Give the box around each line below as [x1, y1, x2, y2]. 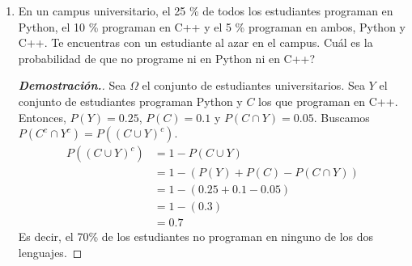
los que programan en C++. [258, 92, 398, 109]
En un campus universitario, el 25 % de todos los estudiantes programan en [18, 2, 393, 19]
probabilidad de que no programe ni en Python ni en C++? [18, 49, 316, 66]
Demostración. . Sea [18, 77, 126, 94]
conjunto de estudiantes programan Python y [18, 92, 243, 109]
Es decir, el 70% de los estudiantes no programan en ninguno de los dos [18, 228, 374, 245]
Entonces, [18, 108, 66, 125]
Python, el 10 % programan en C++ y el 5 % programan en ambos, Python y [18, 18, 406, 35]
